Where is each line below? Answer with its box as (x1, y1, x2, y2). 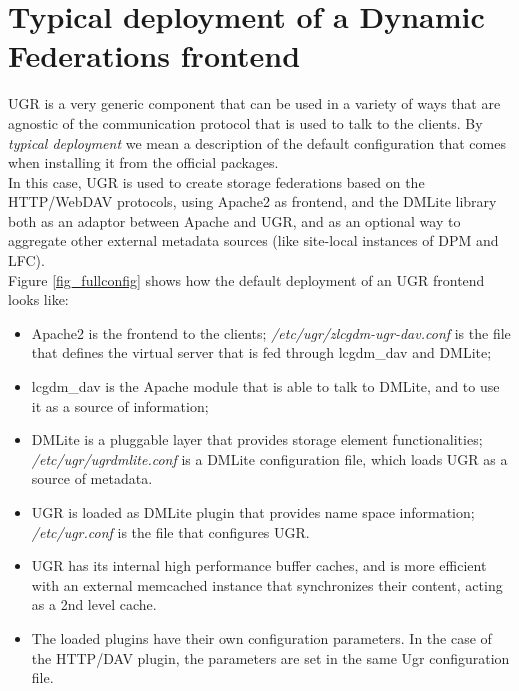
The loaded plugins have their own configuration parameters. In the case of (31, 627, 492, 648)
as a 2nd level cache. (31, 594, 157, 615)
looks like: (8, 289, 69, 310)
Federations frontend (8, 35, 301, 76)
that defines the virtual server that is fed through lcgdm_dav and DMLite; (31, 342, 492, 363)
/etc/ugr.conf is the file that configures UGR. (31, 521, 310, 542)
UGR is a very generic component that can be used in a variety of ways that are (8, 93, 501, 114)
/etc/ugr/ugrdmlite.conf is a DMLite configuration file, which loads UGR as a (31, 448, 508, 469)
